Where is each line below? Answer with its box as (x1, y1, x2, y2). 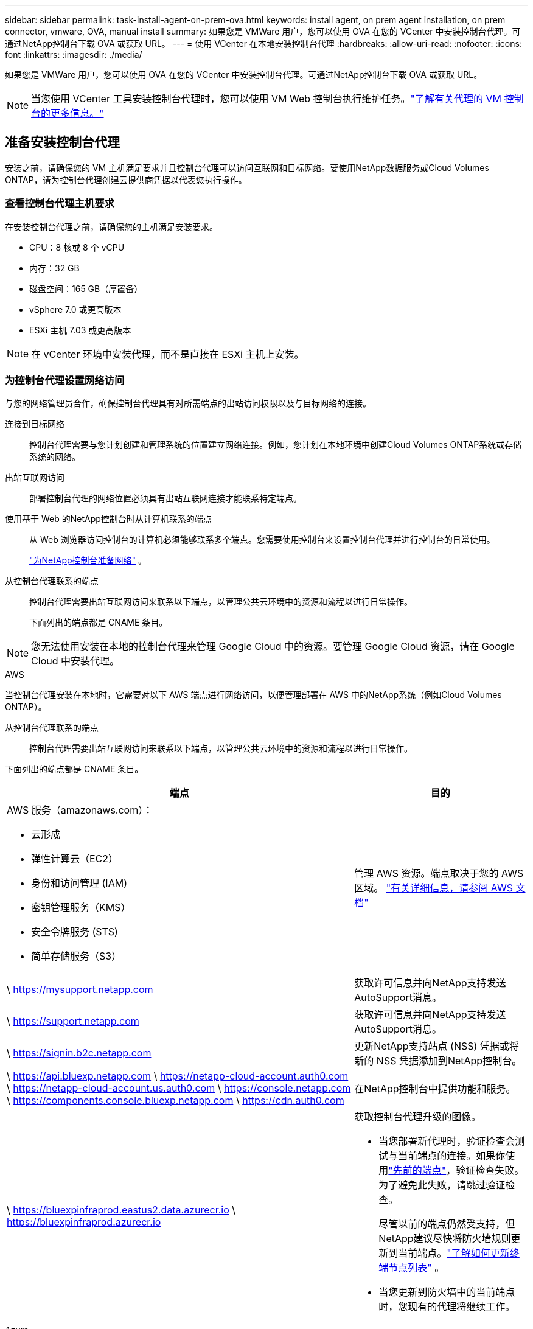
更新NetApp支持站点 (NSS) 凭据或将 (354, 1040, 519, 1053)
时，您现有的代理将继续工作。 (378, 1300, 515, 1313)
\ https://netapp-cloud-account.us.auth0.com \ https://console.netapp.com (7, 1082, 351, 1095)
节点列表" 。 (388, 1261, 445, 1274)
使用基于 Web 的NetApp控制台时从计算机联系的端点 (5, 514, 212, 525)
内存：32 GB (29, 262, 80, 273)
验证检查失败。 (456, 1164, 524, 1177)
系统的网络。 (29, 452, 80, 462)
